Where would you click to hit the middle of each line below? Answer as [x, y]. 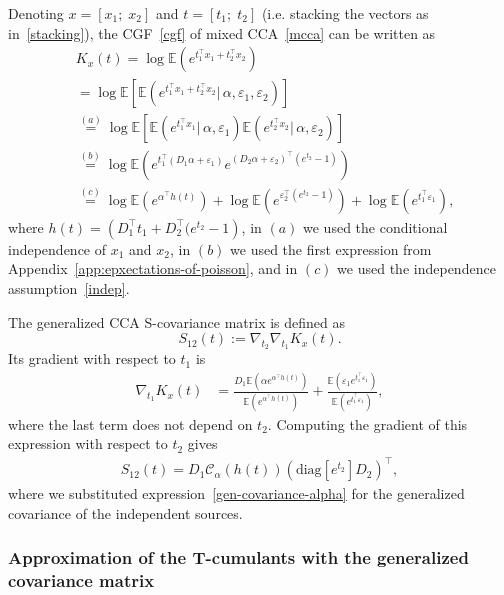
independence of [57, 248]
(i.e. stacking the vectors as [345, 13]
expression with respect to [88, 443]
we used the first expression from [331, 248]
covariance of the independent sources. [125, 512]
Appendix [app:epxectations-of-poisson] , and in [153, 268]
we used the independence [416, 268]
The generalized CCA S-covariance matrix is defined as [177, 321]
